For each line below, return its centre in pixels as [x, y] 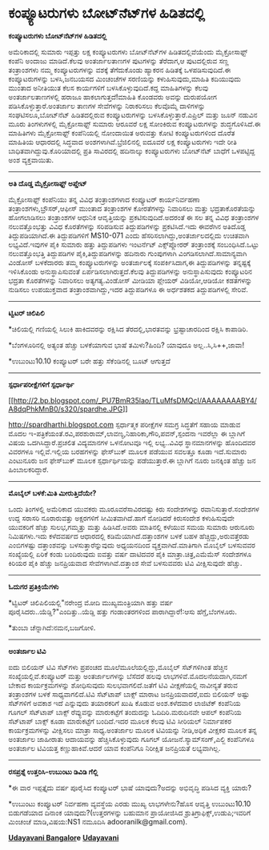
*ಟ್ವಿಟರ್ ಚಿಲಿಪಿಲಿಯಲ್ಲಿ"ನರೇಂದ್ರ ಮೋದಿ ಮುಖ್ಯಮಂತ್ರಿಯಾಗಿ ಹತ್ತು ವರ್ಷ [91, 602]
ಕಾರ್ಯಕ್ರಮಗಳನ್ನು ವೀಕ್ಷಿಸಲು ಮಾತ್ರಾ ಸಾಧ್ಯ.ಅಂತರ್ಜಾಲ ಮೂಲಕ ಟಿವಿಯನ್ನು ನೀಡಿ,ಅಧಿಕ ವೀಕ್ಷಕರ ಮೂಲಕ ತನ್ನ [133, 730]
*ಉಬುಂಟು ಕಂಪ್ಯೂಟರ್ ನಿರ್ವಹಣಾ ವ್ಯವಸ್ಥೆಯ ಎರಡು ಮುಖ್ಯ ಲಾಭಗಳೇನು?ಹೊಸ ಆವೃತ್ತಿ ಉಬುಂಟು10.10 [130, 804]
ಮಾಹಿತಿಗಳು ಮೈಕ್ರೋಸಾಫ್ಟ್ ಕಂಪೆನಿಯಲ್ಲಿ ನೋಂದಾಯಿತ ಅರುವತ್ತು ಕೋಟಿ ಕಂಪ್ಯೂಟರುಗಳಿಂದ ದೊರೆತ [122, 133]
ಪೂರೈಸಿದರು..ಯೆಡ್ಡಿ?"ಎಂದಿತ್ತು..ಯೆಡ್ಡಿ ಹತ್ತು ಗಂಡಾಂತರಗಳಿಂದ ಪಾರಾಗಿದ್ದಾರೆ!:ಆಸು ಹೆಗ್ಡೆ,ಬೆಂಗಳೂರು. [123, 611]
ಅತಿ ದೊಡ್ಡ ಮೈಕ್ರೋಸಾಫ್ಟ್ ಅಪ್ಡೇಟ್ [48, 183]
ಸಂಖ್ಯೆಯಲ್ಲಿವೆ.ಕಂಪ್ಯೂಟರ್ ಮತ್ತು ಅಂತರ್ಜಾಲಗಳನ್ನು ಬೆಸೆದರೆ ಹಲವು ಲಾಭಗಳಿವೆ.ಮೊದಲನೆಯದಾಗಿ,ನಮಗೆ [128, 676]
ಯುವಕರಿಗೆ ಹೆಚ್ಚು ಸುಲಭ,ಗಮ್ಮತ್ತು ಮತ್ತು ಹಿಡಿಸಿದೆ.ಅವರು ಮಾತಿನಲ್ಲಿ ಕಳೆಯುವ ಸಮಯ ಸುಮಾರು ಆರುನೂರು [131, 527]
